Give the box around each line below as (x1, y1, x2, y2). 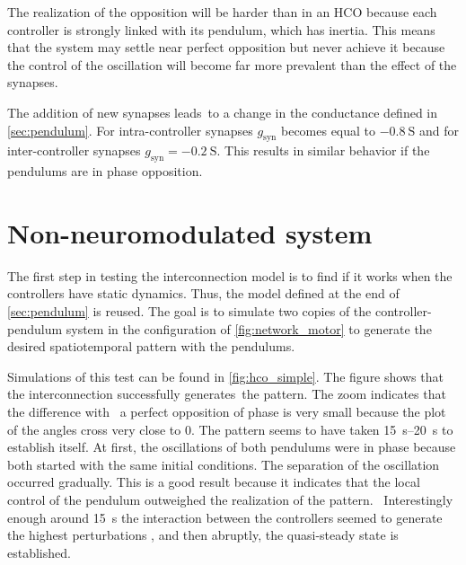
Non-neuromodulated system (7, 214, 373, 251)
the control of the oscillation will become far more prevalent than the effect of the (7, 55, 457, 74)
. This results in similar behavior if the (216, 141, 430, 160)
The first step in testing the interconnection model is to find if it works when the (7, 266, 453, 285)
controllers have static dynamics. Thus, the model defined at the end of (7, 284, 400, 303)
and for (419, 120, 460, 139)
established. (7, 543, 71, 561)
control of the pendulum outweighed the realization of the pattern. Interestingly (7, 490, 453, 508)
